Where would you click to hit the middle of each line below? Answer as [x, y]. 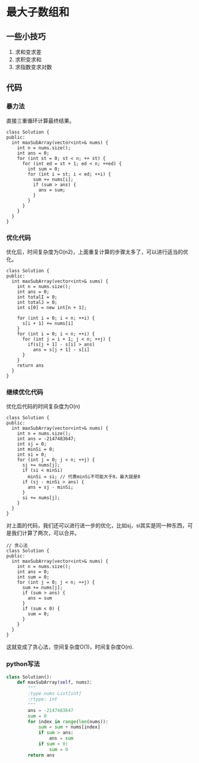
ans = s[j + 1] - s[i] [61, 349]
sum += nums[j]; [42, 588]
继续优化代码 [25, 392]
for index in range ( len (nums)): [68, 722]
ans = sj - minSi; [51, 488]
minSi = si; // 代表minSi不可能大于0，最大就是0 [84, 477]
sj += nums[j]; [41, 465]
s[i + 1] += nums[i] [48, 323]
